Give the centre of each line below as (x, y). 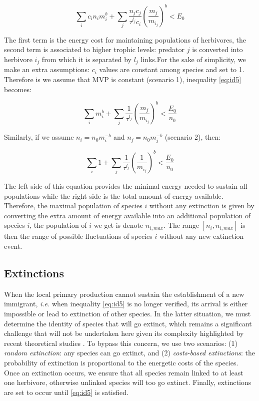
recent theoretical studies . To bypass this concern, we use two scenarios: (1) (121, 343)
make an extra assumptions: (47, 69)
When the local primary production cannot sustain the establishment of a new (124, 294)
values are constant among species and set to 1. (172, 69)
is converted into (217, 49)
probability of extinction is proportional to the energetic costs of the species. (121, 362)
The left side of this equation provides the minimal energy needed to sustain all (126, 186)
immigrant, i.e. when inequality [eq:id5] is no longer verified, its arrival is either (126, 304)
